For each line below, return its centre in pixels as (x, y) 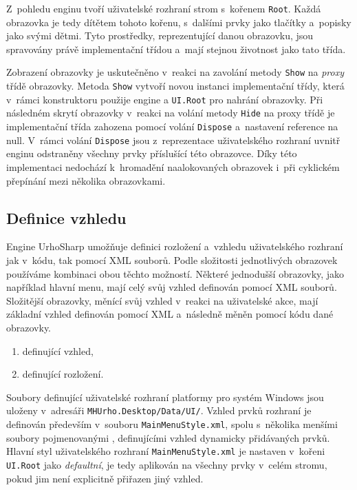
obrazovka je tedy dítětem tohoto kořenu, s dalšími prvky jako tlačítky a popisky (179, 22)
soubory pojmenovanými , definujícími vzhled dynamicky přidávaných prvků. (168, 437)
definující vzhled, (58, 350)
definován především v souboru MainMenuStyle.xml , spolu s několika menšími (172, 423)
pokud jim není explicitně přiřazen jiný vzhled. (105, 478)
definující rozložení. (63, 374)
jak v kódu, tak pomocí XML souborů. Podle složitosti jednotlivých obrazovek (172, 259)
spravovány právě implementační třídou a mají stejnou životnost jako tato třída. (176, 49)
